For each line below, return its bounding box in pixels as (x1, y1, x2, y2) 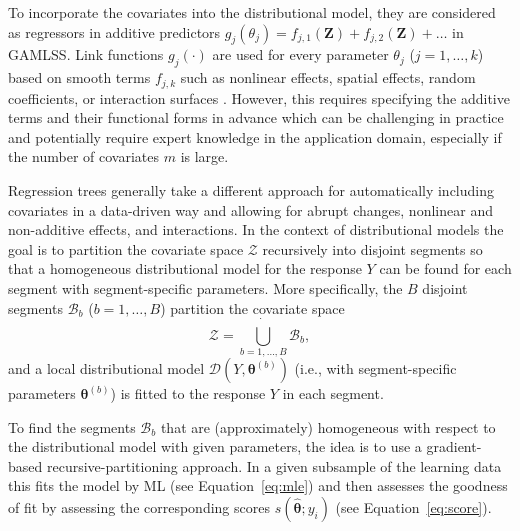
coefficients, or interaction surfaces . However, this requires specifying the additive (8, 87, 510, 108)
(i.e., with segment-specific (294, 358, 457, 379)
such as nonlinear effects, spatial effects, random (180, 67, 476, 88)
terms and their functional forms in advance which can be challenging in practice (8, 107, 504, 128)
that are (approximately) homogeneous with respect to (160, 416, 496, 437)
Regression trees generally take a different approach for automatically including (8, 180, 494, 201)
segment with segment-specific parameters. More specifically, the (8, 277, 403, 298)
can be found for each (379, 258, 512, 279)
